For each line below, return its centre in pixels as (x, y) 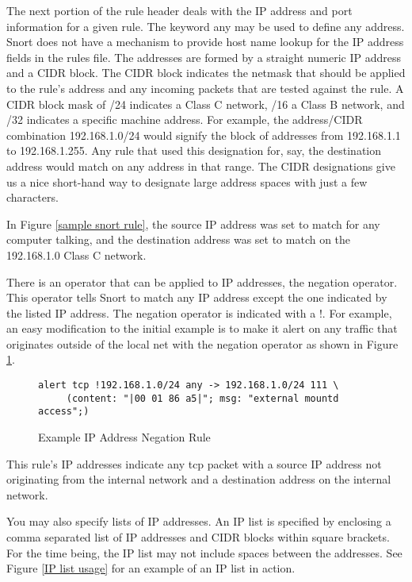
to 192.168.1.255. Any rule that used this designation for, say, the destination (194, 150)
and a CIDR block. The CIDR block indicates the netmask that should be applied (206, 73)
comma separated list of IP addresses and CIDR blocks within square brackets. (198, 537)
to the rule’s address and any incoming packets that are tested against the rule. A (205, 88)
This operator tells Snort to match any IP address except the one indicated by (197, 297)
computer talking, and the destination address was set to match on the (179, 239)
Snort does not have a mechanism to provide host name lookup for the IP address (205, 42)
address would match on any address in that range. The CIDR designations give (201, 166)
